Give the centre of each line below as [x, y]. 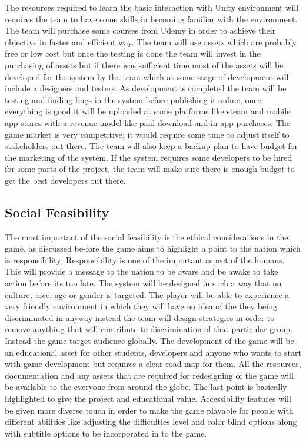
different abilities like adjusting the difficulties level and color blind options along [151, 421]
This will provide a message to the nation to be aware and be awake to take [142, 271]
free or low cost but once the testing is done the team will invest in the [133, 53]
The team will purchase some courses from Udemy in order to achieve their [140, 30]
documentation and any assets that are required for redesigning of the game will [149, 375]
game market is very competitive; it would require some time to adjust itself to [147, 134]
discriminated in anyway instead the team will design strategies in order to [140, 317]
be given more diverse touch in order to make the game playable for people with [149, 410]
